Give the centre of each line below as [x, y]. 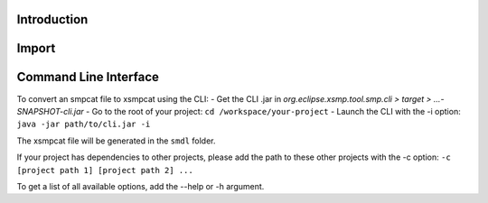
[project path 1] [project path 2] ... [105, 170]
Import [36, 48]
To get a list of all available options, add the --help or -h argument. [141, 186]
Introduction [52, 19]
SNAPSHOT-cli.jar [51, 111]
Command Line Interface [88, 77]
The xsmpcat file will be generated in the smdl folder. [116, 141]
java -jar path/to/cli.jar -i [84, 125]
